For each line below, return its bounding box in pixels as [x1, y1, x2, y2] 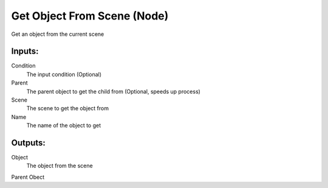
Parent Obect [11, 173, 45, 181]
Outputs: [11, 138, 46, 148]
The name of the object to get [26, 122, 101, 129]
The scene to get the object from [26, 105, 109, 112]
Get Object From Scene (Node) [11, 9, 169, 23]
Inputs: [11, 46, 39, 57]
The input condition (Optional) [26, 71, 102, 78]
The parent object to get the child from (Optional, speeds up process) [26, 88, 200, 95]
